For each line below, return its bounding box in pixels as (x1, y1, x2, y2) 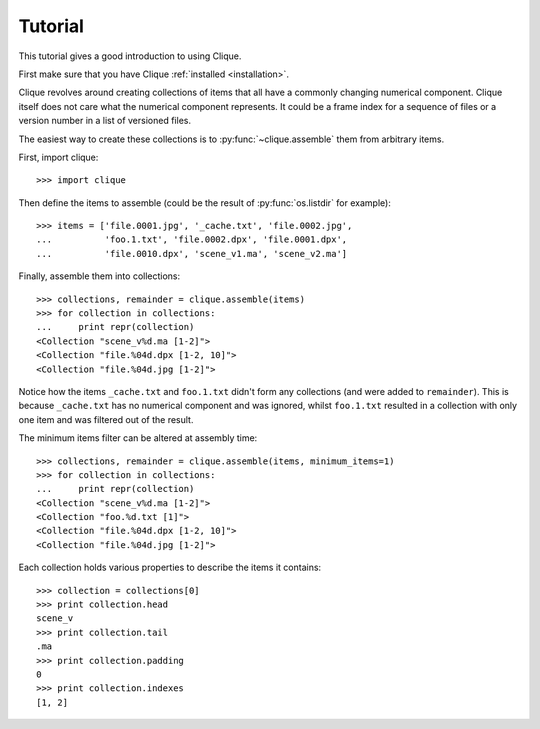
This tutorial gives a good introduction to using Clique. (18, 50, 242, 62)
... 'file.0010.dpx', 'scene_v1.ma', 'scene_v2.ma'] (36, 248, 348, 259)
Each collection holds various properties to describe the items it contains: (18, 561, 322, 574)
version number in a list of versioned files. (18, 115, 192, 127)
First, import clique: (18, 151, 99, 163)
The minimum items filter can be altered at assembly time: (18, 432, 258, 444)
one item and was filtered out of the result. (18, 413, 194, 425)
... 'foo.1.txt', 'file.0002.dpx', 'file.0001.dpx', (36, 234, 348, 245)
